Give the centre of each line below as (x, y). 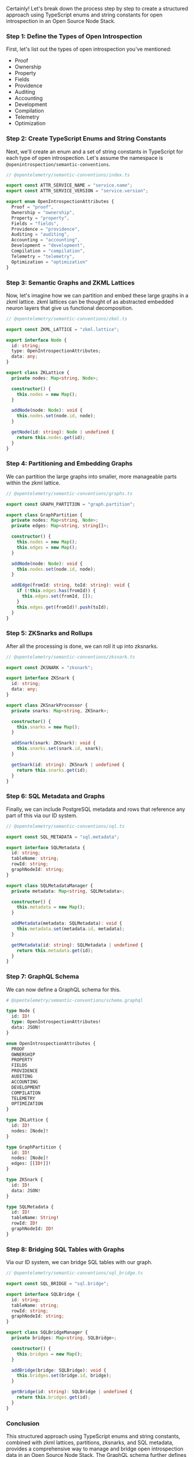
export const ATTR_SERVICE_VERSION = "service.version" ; (77, 191)
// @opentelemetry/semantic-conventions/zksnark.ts (71, 657)
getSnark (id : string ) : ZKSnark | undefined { (68, 764)
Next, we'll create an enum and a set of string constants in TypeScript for (95, 151)
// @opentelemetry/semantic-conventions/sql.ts (66, 826)
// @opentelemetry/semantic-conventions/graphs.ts (69, 493)
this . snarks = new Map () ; (48, 727)
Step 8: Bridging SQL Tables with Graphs (65, 1249)
